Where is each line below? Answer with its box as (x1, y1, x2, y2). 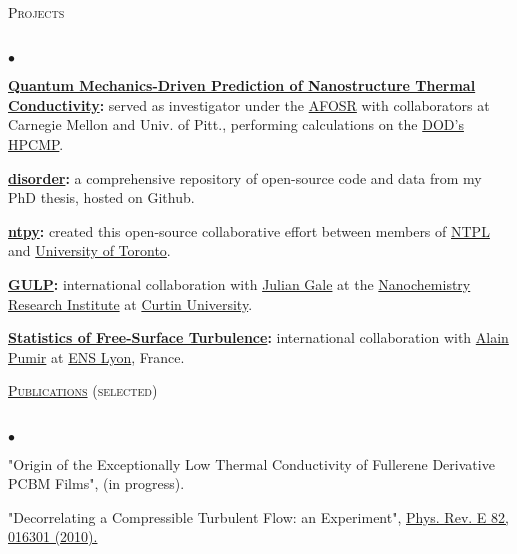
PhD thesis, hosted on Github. (8, 187, 195, 208)
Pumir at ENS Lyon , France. (8, 346, 185, 367)
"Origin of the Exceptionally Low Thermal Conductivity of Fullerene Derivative (8, 453, 495, 474)
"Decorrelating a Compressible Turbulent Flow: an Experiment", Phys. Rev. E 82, (8, 506, 509, 527)
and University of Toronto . (8, 240, 171, 261)
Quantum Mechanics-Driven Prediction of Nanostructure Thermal (8, 75, 476, 96)
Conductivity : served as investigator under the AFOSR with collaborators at (8, 94, 490, 115)
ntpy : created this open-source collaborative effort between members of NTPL (8, 220, 490, 241)
